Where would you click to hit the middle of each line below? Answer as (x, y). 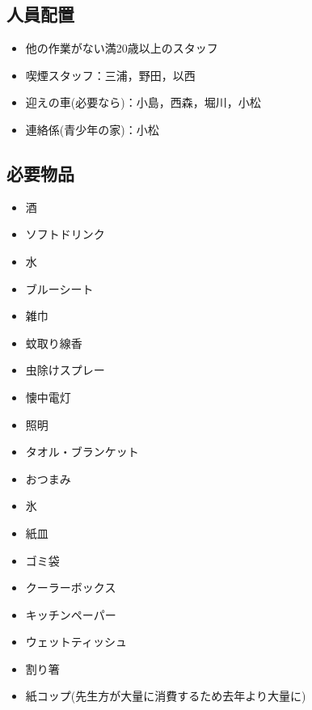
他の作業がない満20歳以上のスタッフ (122, 48)
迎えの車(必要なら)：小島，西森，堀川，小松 (143, 102)
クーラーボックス (71, 587)
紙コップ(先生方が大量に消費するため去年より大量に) (166, 696)
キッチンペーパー (71, 614)
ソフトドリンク (65, 234)
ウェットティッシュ (76, 642)
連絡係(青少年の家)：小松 (92, 129)
